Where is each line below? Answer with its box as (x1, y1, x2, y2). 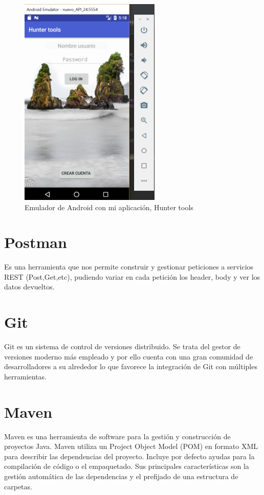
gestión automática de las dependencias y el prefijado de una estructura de (4, 471, 238, 482)
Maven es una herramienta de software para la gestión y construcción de (4, 431, 231, 441)
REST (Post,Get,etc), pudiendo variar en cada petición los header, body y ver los (4, 271, 260, 282)
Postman (4, 232, 67, 253)
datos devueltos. (4, 281, 55, 292)
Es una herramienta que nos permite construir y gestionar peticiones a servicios (4, 261, 254, 272)
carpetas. (4, 481, 32, 491)
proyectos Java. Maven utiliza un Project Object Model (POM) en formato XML (4, 441, 258, 452)
